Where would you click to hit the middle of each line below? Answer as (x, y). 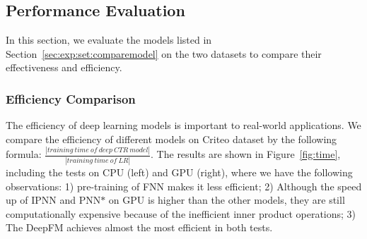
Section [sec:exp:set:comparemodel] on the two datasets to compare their (164, 53)
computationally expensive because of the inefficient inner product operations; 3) (181, 213)
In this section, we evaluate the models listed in (109, 40)
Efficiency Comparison (71, 98)
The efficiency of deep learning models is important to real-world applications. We (183, 125)
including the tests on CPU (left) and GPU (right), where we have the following (179, 172)
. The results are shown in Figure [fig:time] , (246, 154)
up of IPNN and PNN (53, 200)
